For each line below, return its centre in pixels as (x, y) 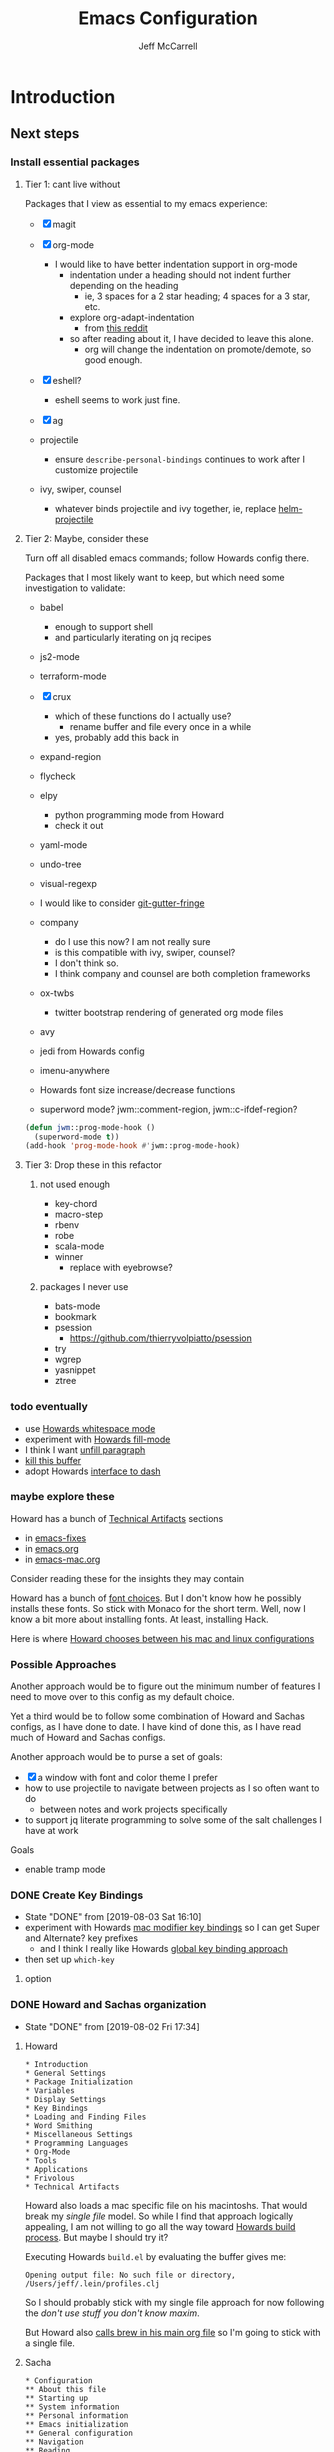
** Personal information (76, 2415)
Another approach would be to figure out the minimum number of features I (165, 1686)
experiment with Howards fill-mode (97, 1439)
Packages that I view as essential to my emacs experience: (146, 203)
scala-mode (79, 1246)
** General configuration (78, 2433)
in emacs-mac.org (62, 1559)
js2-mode (59, 656)
